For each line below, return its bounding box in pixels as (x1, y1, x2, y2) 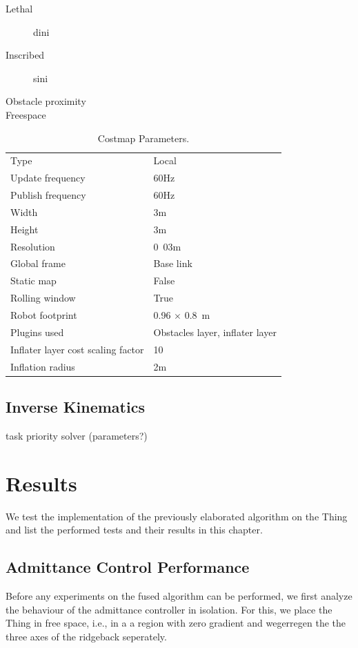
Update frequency (10, 170, 86, 185)
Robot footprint (10, 308, 77, 322)
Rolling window (10, 291, 76, 305)
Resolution (10, 239, 55, 253)
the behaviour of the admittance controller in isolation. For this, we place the (6, 602, 332, 616)
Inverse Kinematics (6, 396, 145, 418)
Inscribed (6, 48, 45, 62)
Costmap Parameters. (97, 130, 190, 145)
